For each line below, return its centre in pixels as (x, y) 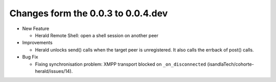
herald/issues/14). (54, 71)
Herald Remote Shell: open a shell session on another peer (97, 35)
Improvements (38, 43)
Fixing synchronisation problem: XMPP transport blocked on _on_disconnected (121, 64)
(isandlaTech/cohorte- (231, 64)
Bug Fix (30, 57)
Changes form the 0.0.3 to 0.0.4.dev (89, 13)
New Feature (36, 29)
